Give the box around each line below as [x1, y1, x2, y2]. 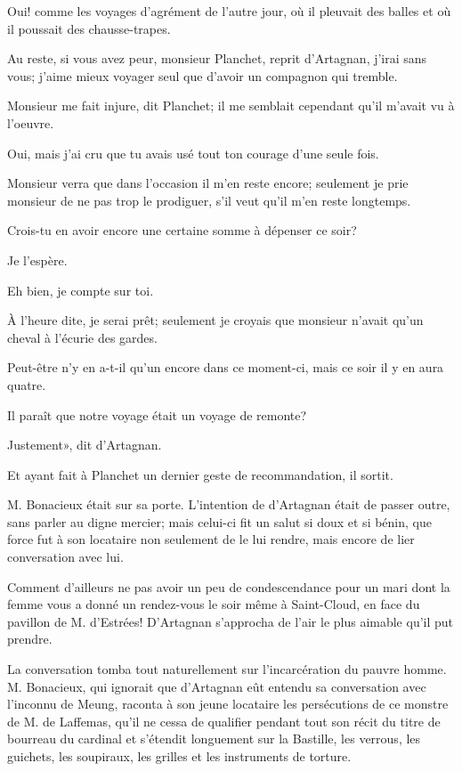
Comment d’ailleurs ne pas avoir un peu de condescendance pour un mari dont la [7, 577, 450, 596]
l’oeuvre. [7, 113, 54, 132]
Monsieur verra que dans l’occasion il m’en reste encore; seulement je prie [7, 174, 409, 192]
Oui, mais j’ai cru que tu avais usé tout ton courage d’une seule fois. [7, 143, 379, 162]
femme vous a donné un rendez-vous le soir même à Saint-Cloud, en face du [7, 595, 420, 613]
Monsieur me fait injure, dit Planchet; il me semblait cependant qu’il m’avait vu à [7, 96, 455, 115]
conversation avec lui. [7, 548, 124, 566]
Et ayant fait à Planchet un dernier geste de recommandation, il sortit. [7, 465, 393, 483]
